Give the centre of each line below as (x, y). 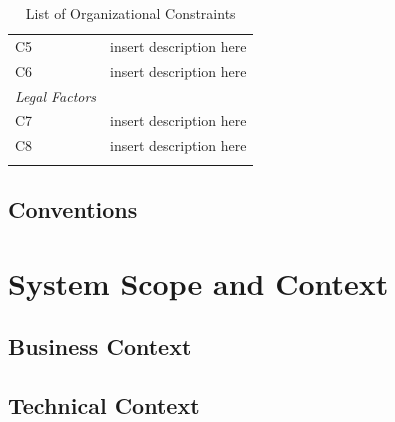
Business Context (100, 346)
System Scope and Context (198, 282)
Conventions (73, 208)
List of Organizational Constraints (130, 13)
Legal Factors (56, 95)
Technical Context (104, 404)
